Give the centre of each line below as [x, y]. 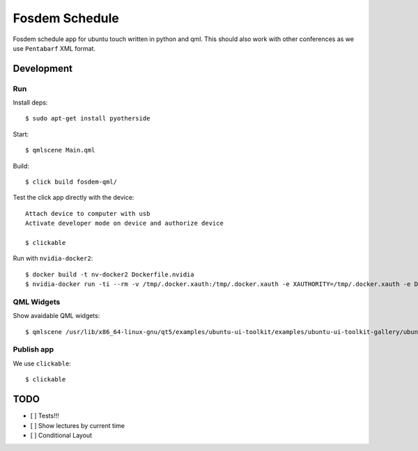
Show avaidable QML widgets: [56, 316]
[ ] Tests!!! [45, 416]
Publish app [33, 349]
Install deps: [30, 103]
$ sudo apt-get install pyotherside [88, 119]
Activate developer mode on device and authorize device [125, 223]
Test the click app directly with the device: [73, 198]
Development [43, 69]
